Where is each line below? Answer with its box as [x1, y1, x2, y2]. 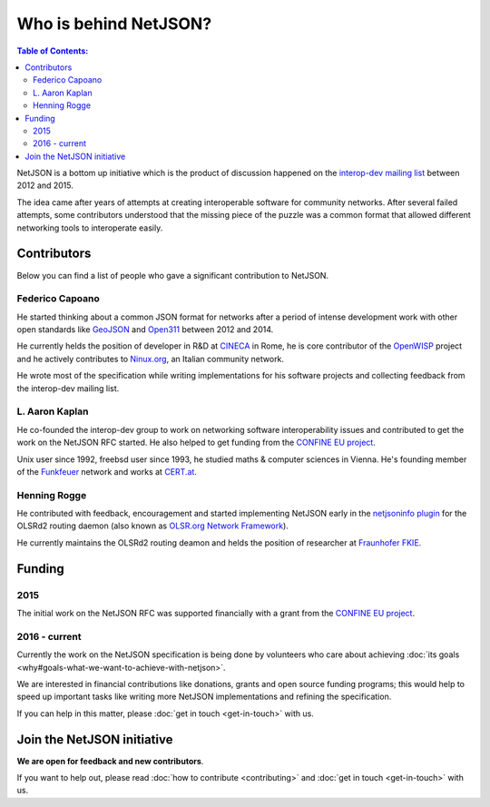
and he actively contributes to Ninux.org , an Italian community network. [16, 353, 285, 364]
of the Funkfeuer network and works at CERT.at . [16, 466, 197, 477]
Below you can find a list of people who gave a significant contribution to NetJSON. [16, 270, 329, 280]
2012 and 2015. [16, 180, 74, 191]
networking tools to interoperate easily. [16, 222, 163, 233]
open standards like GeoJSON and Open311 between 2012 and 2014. [16, 324, 274, 335]
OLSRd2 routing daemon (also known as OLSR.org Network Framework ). [16, 520, 289, 531]
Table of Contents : [16, 45, 89, 56]
